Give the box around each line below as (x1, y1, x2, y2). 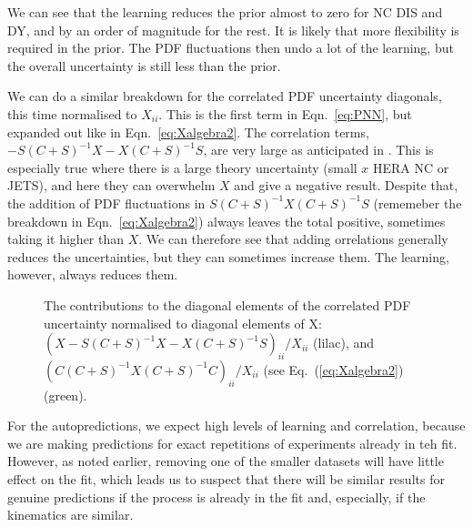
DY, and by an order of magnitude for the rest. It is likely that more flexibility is (7, 20, 459, 39)
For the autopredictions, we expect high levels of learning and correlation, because (7, 416, 466, 435)
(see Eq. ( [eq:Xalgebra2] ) (263, 360, 404, 379)
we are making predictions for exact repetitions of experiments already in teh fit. (7, 433, 458, 452)
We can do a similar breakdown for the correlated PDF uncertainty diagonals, (7, 86, 442, 106)
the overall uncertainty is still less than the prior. (7, 56, 281, 75)
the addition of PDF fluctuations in (7, 193, 206, 212)
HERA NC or (373, 157, 449, 177)
